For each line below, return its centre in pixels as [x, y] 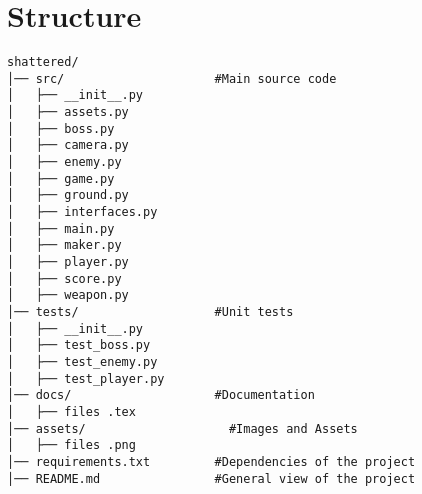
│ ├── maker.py [64, 245]
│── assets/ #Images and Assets [182, 428]
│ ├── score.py [64, 278]
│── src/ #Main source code [172, 78]
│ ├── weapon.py [68, 295]
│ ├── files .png [71, 445]
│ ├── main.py [61, 228]
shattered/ [43, 62]
